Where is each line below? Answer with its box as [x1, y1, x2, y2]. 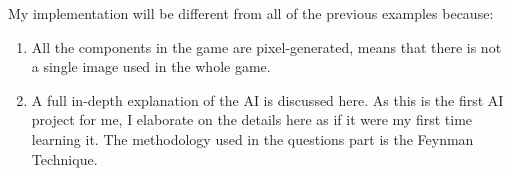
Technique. [31, 148, 98, 169]
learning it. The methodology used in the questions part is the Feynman [31, 128, 474, 149]
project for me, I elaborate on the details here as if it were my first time [31, 109, 473, 130]
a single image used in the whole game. [31, 56, 271, 77]
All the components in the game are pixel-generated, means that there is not [31, 36, 502, 57]
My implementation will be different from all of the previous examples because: [8, 3, 494, 23]
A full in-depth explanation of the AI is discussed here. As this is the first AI [31, 89, 504, 110]
